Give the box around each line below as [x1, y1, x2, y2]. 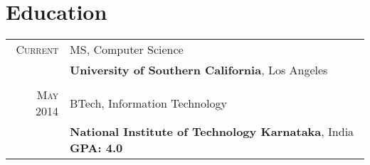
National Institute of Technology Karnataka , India [70, 123, 354, 140]
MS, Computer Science [70, 41, 184, 58]
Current [16, 41, 59, 58]
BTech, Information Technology [70, 94, 227, 111]
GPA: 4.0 [70, 140, 123, 157]
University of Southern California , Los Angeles [70, 62, 328, 79]
